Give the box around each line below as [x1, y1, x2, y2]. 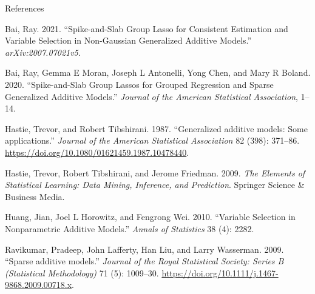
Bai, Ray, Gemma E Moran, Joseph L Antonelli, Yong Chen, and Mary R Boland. [5, 66, 311, 79]
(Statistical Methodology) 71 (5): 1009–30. [5, 266, 159, 279]
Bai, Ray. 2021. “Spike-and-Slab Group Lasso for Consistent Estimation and [5, 22, 288, 35]
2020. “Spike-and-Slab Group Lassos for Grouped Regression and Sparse [5, 78, 274, 90]
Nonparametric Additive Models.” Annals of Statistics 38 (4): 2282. [5, 222, 254, 235]
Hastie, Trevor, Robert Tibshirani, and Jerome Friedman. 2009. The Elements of [5, 166, 305, 179]
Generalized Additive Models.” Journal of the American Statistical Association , [5, 90, 298, 102]
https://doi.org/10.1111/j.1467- [161, 266, 279, 279]
